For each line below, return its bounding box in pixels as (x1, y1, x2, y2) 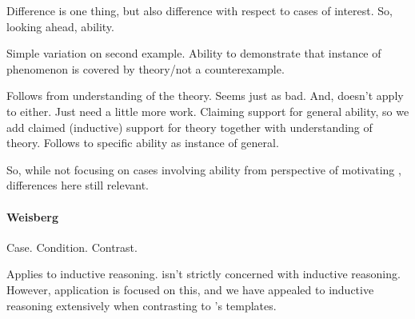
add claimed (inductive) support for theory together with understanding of (6, 118, 373, 135)
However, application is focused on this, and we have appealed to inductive (6, 281, 374, 297)
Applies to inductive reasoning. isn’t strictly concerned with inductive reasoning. (6, 265, 401, 282)
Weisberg (6, 208, 58, 225)
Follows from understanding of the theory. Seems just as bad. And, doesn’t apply (6, 87, 404, 104)
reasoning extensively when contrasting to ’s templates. (6, 297, 277, 313)
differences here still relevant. (6, 177, 149, 193)
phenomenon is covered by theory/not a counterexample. (6, 60, 285, 77)
